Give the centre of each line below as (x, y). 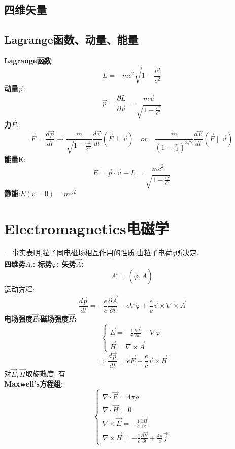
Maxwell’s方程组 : (33, 384)
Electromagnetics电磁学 (87, 228)
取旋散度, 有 (45, 374)
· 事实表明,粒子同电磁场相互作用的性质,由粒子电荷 (88, 252)
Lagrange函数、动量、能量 (71, 39)
